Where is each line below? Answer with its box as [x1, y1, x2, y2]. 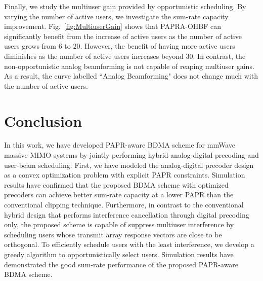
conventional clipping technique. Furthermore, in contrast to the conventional [4, 199, 244, 210]
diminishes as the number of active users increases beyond [4, 50, 184, 61]
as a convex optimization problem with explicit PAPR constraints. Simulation [4, 169, 245, 180]
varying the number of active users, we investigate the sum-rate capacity [4, 11, 229, 21]
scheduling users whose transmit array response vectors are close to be [4, 229, 222, 239]
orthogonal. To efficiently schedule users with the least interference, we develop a [4, 239, 254, 250]
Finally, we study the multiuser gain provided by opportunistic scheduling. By [4, 1, 246, 11]
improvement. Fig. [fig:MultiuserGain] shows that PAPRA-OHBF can [4, 21, 222, 31]
